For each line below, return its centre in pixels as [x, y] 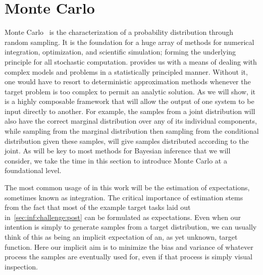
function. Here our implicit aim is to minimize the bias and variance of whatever [129, 246]
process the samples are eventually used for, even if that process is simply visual [128, 257]
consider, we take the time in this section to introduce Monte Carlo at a [116, 160]
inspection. [21, 266]
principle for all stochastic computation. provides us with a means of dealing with [131, 61]
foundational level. [33, 170]
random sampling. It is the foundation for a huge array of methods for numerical [129, 42]
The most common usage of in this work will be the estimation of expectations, [127, 187]
